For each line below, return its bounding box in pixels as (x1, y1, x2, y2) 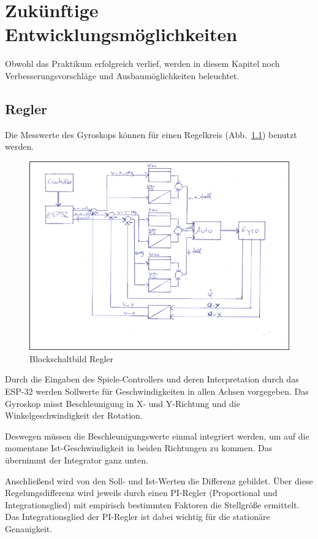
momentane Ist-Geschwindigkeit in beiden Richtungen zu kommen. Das (5, 441, 273, 454)
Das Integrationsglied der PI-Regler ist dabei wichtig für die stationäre (5, 510, 270, 523)
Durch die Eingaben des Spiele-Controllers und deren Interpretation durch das (5, 373, 299, 386)
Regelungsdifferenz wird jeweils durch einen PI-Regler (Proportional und (5, 486, 278, 499)
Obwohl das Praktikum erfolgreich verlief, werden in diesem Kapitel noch (5, 57, 280, 70)
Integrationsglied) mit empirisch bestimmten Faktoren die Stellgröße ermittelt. (5, 498, 300, 511)
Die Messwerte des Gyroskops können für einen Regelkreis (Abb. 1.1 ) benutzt (5, 128, 297, 141)
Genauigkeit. (5, 522, 53, 535)
